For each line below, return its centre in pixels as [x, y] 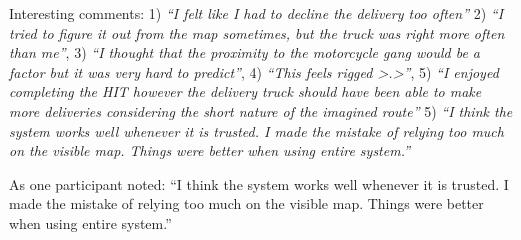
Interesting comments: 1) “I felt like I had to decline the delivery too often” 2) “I [256, 13]
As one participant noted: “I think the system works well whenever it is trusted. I [259, 183]
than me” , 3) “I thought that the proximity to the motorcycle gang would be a [245, 52]
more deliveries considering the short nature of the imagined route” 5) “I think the [261, 110]
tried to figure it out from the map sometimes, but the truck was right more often [257, 32]
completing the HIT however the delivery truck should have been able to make [245, 91]
